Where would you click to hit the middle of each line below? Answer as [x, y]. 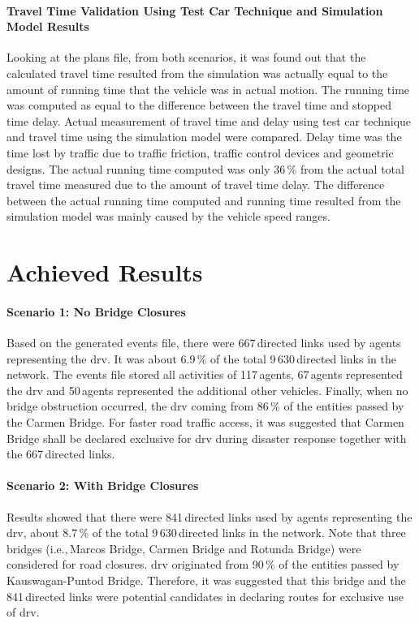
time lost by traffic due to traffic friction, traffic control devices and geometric [200, 152]
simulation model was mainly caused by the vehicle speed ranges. [168, 216]
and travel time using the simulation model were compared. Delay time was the [204, 137]
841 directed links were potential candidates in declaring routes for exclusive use [205, 596]
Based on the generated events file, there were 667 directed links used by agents [204, 343]
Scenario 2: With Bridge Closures [103, 486]
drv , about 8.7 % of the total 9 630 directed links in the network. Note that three [206, 533]
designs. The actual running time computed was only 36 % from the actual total [205, 168]
